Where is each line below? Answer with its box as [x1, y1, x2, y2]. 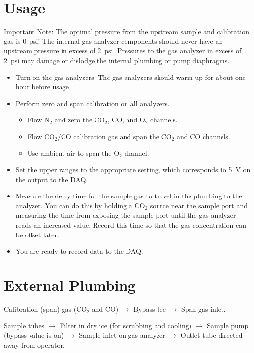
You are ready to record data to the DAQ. [15, 246, 143, 256]
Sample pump [207, 320, 249, 330]
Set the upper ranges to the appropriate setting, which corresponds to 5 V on [15, 164, 251, 175]
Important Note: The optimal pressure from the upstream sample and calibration [4, 26, 249, 37]
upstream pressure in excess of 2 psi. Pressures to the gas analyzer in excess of [4, 45, 242, 56]
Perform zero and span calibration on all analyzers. [15, 98, 170, 108]
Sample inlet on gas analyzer [79, 330, 165, 340]
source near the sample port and [150, 200, 248, 210]
